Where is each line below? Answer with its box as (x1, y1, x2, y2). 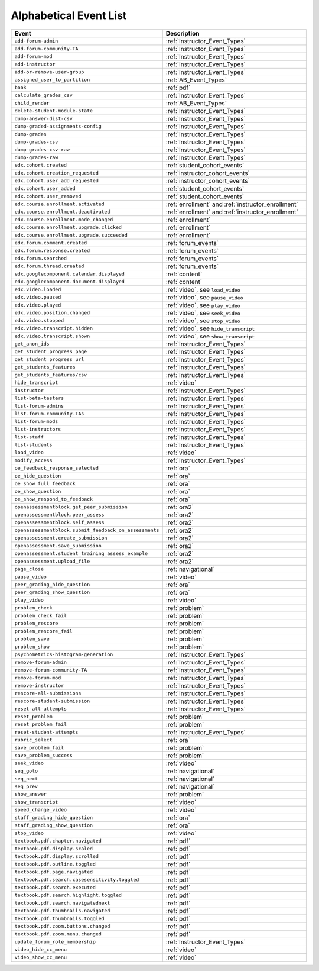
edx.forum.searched (14, 255, 67, 262)
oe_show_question (14, 488, 61, 495)
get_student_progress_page (14, 349, 87, 355)
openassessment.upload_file (14, 558, 90, 564)
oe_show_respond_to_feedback (14, 496, 93, 502)
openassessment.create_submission (14, 535, 108, 541)
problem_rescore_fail (14, 628, 73, 634)
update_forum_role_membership (14, 938, 96, 945)
